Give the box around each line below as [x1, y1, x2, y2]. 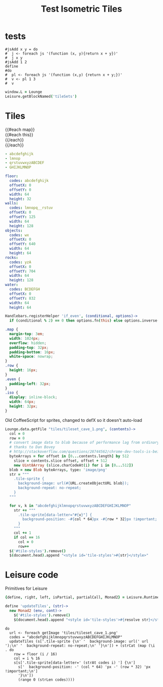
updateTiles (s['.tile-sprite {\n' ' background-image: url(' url [9, 639, 149, 644]
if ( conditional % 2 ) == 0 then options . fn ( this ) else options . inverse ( [9, 318, 160, 323]
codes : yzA [9, 259, 32, 265]
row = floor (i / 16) [14, 651, 57, 656]
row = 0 [9, 435, 25, 441]
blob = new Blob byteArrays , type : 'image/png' [9, 467, 108, 472]
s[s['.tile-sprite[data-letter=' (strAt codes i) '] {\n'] [14, 660, 136, 665]
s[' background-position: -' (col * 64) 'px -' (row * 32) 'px [17, 664, 151, 669]
